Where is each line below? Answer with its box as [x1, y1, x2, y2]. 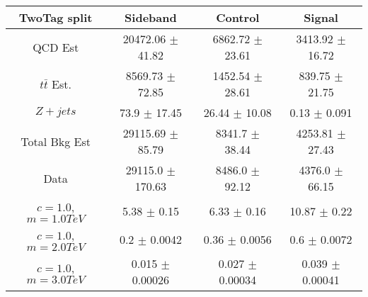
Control [216, 9, 260, 26]
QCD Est [33, 38, 79, 55]
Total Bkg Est [21, 133, 91, 150]
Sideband [125, 9, 177, 26]
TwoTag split [18, 9, 93, 26]
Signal [304, 9, 338, 26]
